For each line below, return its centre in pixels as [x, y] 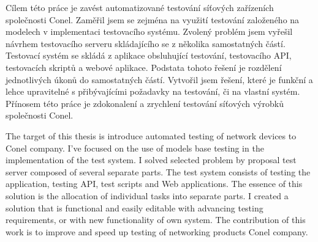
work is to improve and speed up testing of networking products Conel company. [157, 231]
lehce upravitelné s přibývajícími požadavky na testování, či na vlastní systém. [153, 91]
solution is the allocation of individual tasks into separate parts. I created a [147, 195]
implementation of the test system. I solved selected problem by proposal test [151, 160]
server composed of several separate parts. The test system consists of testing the [158, 171]
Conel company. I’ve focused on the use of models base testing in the [135, 148]
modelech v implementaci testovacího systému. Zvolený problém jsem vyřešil [149, 31]
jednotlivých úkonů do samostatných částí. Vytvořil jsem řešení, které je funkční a [159, 79]
